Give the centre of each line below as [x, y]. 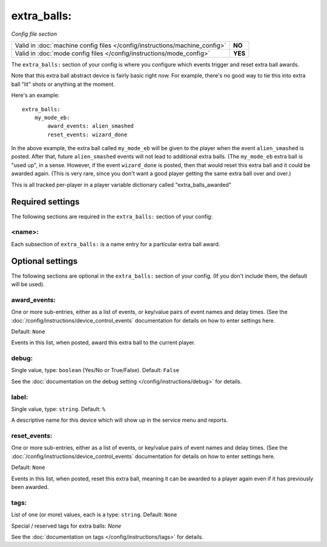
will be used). [28, 284]
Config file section [34, 34]
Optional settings [45, 261]
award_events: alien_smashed [91, 126]
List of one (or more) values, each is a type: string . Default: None [94, 515]
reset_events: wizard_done [88, 134]
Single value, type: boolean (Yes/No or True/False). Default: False [95, 370]
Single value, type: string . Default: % [58, 409]
